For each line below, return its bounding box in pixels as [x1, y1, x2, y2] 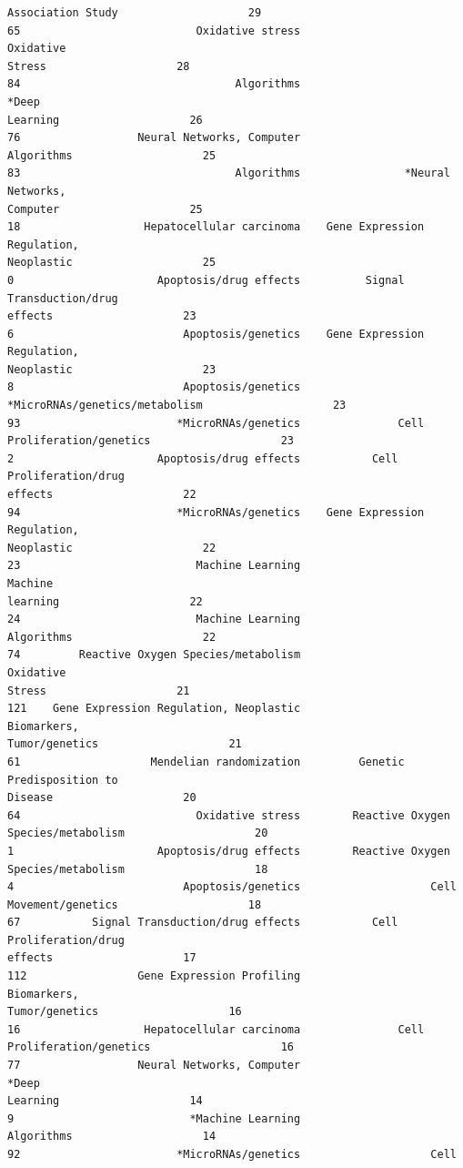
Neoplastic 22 [7, 541, 216, 554]
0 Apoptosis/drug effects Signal [7, 273, 405, 287]
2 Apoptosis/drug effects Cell [7, 452, 398, 465]
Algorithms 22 [7, 630, 216, 644]
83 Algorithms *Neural [7, 167, 450, 180]
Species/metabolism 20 [7, 827, 268, 840]
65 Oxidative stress [7, 24, 301, 37]
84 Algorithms [7, 77, 301, 91]
